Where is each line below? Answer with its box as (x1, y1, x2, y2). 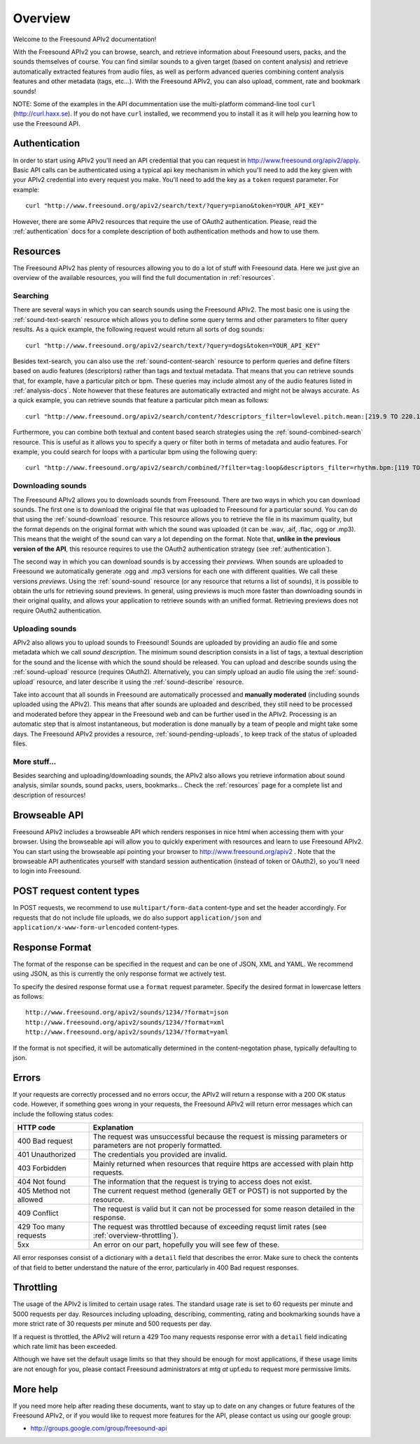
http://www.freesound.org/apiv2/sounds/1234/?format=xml (25, 1018, 225, 1026)
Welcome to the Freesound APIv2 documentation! (13, 35, 157, 43)
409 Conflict (17, 1208, 59, 1218)
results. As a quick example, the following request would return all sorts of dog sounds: (13, 325, 265, 334)
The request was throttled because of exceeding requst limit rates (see (92, 1222, 327, 1232)
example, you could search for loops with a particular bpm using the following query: (13, 448, 258, 456)
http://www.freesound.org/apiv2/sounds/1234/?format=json (25, 1009, 229, 1016)
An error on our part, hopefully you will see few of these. (92, 1240, 280, 1249)
